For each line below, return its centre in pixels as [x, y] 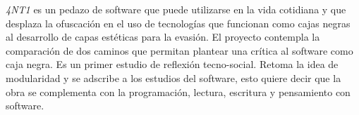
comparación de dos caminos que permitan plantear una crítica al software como [179, 50]
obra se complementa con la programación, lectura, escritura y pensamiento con [178, 92]
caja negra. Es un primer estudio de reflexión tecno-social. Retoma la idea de [172, 64]
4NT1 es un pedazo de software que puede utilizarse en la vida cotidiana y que [176, 9]
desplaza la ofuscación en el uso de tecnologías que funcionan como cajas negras [178, 23]
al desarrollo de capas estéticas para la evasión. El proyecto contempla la [163, 37]
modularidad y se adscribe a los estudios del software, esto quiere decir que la [174, 77]
